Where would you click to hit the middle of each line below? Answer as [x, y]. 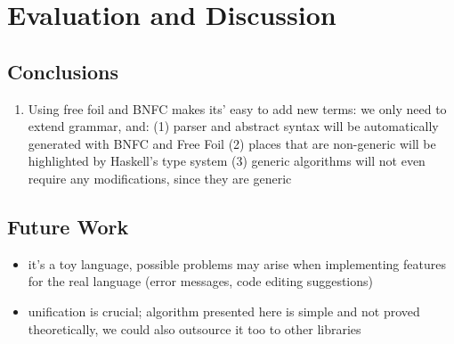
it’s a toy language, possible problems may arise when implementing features [237, 263]
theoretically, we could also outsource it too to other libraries [195, 328]
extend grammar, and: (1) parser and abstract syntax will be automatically [233, 126]
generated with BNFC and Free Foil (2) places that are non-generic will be [232, 143]
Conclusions [63, 71]
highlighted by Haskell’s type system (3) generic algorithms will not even [227, 161]
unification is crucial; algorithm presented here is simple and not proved [224, 311]
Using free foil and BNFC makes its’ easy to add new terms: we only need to [237, 108]
